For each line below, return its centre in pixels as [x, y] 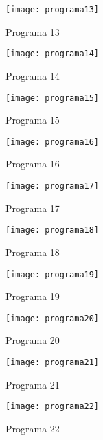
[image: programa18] [53, 230]
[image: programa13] [53, 10]
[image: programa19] [53, 274]
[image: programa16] [53, 142]
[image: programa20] [53, 318]
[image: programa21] [53, 362]
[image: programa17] [53, 186]
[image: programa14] [53, 54]
